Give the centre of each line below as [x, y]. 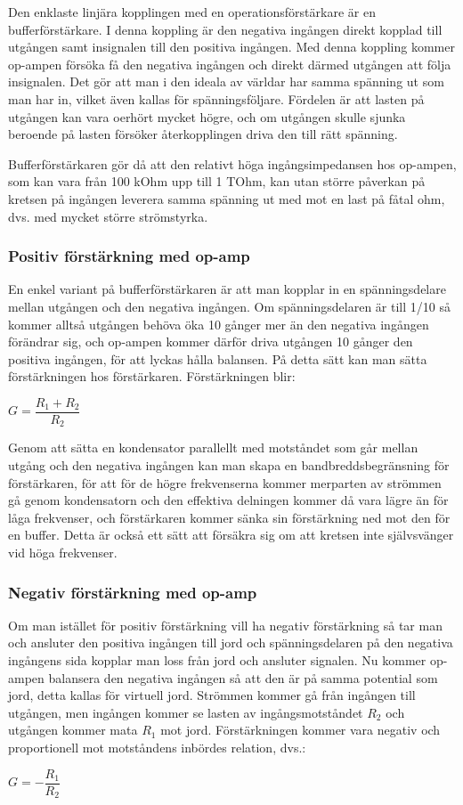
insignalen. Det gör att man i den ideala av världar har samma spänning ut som [226, 81]
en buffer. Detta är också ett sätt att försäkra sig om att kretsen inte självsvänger [231, 535]
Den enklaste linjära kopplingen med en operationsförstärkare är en [192, 12]
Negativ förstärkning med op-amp [133, 592]
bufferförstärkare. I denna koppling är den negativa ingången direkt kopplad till [225, 29]
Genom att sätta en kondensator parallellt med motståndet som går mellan [213, 447]
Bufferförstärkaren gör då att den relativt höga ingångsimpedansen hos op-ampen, [232, 163]
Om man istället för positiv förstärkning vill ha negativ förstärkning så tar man [225, 625]
